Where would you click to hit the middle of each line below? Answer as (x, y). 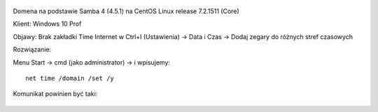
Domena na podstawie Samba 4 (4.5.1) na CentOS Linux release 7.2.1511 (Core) (126, 11)
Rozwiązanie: (32, 49)
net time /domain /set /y (70, 78)
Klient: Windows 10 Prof (47, 24)
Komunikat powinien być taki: (55, 94)
